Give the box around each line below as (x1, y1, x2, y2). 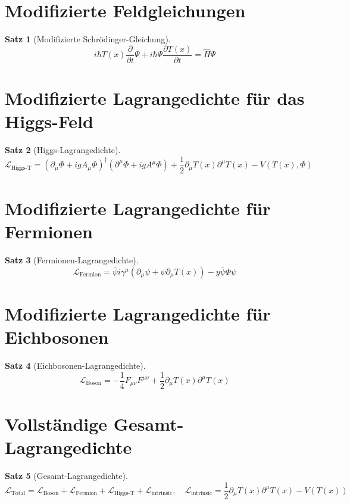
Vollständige (5, 411, 108, 435)
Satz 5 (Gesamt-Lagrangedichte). (5, 469, 128, 481)
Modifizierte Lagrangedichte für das (5, 85, 305, 110)
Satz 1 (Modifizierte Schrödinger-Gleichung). (5, 33, 171, 45)
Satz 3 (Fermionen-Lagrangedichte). (5, 254, 139, 266)
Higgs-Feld (5, 109, 93, 133)
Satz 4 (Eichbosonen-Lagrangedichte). (5, 359, 146, 371)
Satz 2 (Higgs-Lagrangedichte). (5, 144, 121, 156)
